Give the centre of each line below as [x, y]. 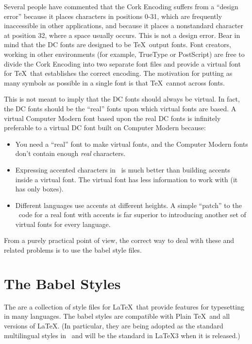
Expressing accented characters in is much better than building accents [123, 169]
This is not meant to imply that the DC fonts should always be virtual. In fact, [122, 99]
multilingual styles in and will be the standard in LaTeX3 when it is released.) [122, 335]
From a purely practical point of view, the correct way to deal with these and [119, 240]
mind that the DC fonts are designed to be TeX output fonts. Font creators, [118, 44]
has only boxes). [39, 189]
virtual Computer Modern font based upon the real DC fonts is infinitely [112, 118]
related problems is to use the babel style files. [73, 250]
